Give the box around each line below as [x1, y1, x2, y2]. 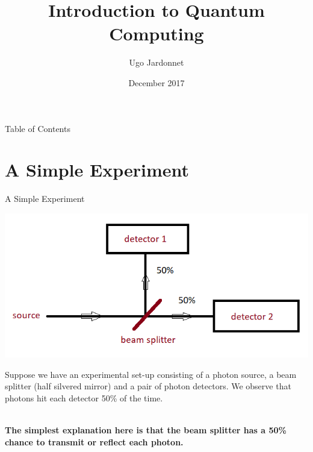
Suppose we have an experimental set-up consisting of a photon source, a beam [5, 368, 297, 380]
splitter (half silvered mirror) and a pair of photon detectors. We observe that [5, 380, 291, 392]
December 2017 [128, 76, 185, 89]
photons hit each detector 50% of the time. [5, 391, 163, 404]
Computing [109, 21, 204, 46]
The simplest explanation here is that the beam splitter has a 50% [5, 423, 287, 436]
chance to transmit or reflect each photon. [5, 435, 184, 448]
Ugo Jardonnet [129, 56, 184, 69]
